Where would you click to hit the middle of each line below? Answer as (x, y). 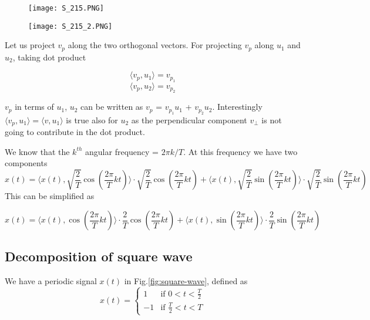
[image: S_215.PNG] (66, 8)
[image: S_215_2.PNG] (70, 26)
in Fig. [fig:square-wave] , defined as (186, 281)
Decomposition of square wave (99, 256)
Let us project (30, 45)
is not (272, 119)
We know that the (37, 151)
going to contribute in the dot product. (75, 132)
